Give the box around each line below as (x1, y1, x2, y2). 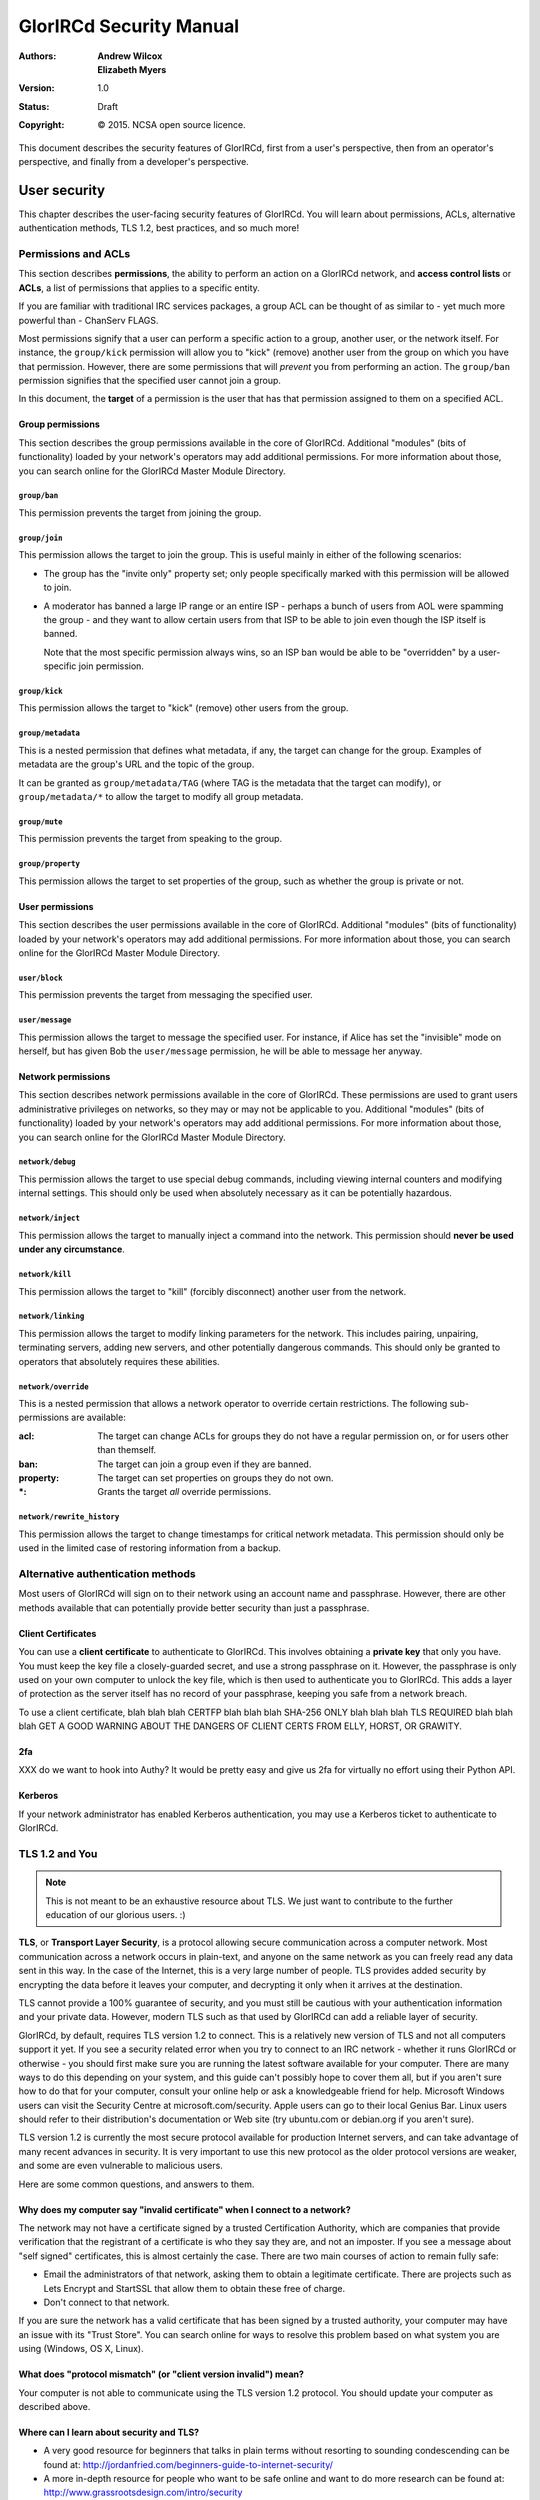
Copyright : (18, 119, 65, 131)
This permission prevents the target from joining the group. (18, 507, 262, 519)
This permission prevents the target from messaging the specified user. (18, 989, 314, 1001)
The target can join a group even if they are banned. (97, 1458, 312, 1470)
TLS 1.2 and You (18, 1847, 98, 1861)
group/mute (18, 816, 63, 827)
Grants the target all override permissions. (97, 1486, 272, 1498)
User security (18, 181, 105, 199)
